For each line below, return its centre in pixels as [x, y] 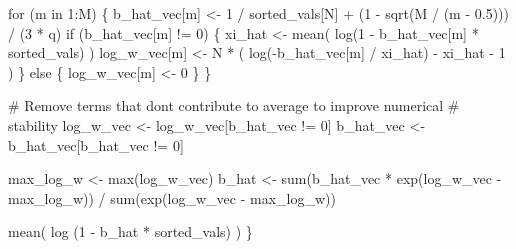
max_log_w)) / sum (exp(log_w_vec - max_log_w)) [172, 197]
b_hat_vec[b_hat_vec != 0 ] [96, 144]
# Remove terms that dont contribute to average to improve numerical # [234, 105]
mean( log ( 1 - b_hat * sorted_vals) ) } [130, 231]
